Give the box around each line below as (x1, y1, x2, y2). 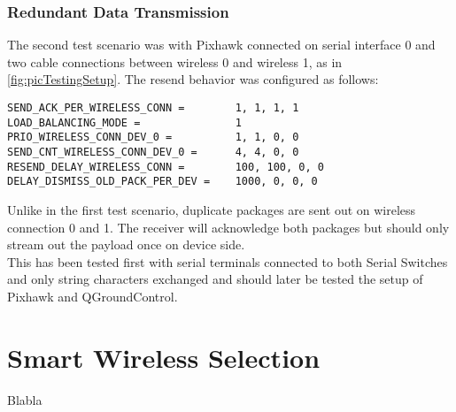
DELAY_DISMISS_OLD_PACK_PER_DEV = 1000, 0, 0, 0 (7, 175, 318, 188)
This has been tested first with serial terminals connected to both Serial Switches (7, 252, 448, 271)
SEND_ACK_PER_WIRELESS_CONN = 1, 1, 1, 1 (7, 102, 299, 114)
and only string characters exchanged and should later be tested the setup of (7, 270, 423, 288)
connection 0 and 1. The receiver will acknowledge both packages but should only (7, 217, 450, 236)
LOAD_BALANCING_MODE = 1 (7, 116, 242, 129)
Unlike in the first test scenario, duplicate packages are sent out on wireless (7, 200, 416, 218)
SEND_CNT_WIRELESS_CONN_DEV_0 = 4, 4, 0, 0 (7, 145, 299, 158)
